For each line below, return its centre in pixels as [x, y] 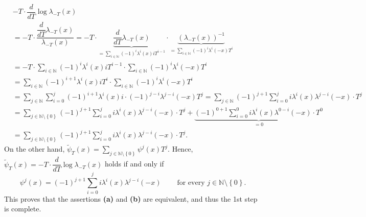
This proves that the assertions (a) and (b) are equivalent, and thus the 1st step [131, 198]
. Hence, [180, 149]
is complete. [23, 209]
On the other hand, [35, 149]
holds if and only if [134, 164]
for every [191, 183]
